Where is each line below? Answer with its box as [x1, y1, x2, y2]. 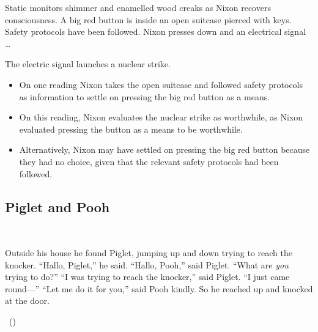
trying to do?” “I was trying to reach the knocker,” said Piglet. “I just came [5, 270, 290, 283]
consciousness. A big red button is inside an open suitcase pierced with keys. [5, 13, 292, 26]
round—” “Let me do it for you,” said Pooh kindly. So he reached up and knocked [5, 282, 313, 295]
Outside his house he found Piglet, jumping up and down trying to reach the [5, 246, 292, 259]
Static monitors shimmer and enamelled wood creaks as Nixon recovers [5, 1, 271, 13]
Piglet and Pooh [5, 197, 110, 216]
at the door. [5, 294, 50, 307]
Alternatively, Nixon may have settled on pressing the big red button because [19, 143, 310, 156]
